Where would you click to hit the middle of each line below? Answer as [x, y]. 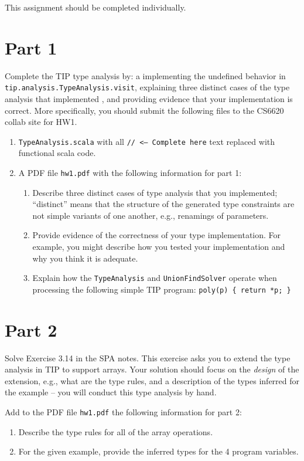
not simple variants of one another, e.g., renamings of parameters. [151, 215]
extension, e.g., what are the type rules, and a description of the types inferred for [152, 380]
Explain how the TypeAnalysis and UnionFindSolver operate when [155, 278]
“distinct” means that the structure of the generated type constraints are [163, 204]
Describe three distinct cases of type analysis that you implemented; [155, 192]
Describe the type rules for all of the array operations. [116, 431]
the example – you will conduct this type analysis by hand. [111, 392]
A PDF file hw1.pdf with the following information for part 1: [130, 172]
